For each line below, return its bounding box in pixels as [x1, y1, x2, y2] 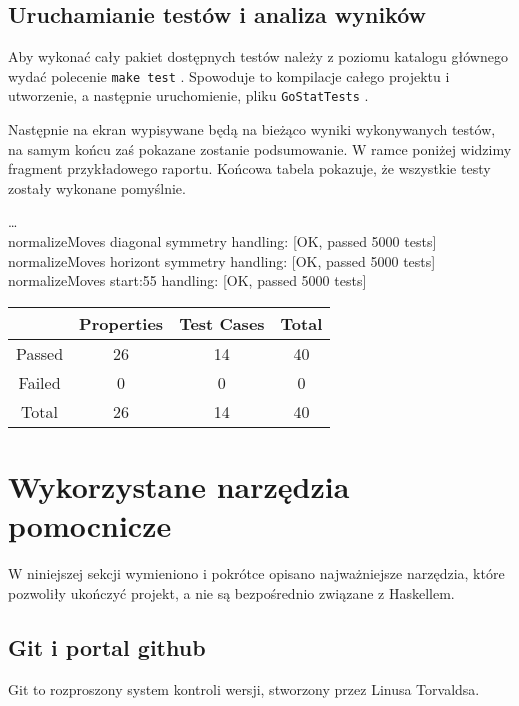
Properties [79, 311, 164, 335]
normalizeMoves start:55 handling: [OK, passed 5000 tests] [8, 270, 367, 291]
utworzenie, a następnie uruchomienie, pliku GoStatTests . [8, 85, 369, 106]
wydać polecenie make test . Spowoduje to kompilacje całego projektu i [8, 65, 450, 86]
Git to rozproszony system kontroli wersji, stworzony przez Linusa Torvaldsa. [8, 678, 480, 699]
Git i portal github [8, 631, 206, 662]
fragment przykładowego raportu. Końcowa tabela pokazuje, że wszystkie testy [8, 158, 491, 179]
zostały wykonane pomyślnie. [8, 177, 186, 198]
